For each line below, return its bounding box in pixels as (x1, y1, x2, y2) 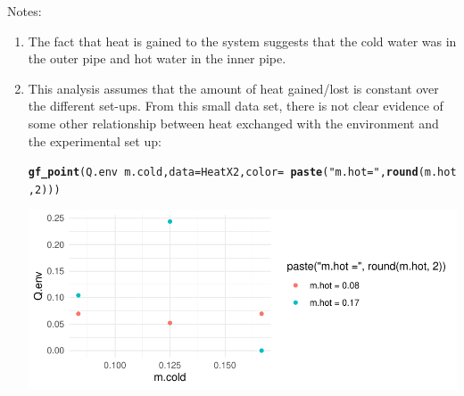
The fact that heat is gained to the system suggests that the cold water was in (28, 31, 457, 50)
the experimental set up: (28, 131, 162, 150)
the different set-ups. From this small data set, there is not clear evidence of (28, 96, 443, 115)
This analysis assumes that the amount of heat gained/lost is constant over (28, 78, 439, 97)
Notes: (7, 2, 42, 20)
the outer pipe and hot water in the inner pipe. (28, 49, 286, 68)
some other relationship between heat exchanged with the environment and (28, 113, 439, 132)
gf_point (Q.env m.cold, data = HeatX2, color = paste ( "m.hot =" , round (28, 166, 418, 179)
